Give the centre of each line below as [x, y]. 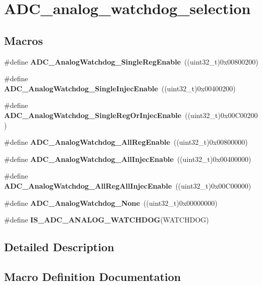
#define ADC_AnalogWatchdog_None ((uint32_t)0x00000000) [111, 203]
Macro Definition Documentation [93, 276]
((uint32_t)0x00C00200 [221, 115]
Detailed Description [59, 247]
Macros [23, 40]
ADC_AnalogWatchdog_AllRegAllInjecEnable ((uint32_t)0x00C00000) [128, 185]
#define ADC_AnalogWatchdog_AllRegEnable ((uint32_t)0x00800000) [126, 142]
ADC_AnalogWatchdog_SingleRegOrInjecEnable [93, 115]
